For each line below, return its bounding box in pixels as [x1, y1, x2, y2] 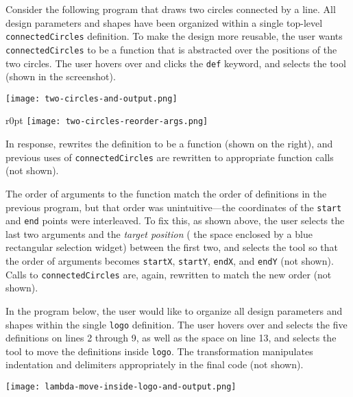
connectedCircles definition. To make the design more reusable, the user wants [5, 29, 343, 43]
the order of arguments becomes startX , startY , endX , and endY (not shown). [5, 254, 334, 267]
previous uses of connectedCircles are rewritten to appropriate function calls [5, 149, 334, 164]
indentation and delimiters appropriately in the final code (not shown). [5, 357, 304, 372]
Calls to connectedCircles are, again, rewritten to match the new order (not [5, 267, 332, 281]
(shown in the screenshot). [5, 69, 116, 84]
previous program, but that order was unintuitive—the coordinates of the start [5, 200, 342, 214]
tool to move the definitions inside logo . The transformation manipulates [5, 344, 313, 358]
